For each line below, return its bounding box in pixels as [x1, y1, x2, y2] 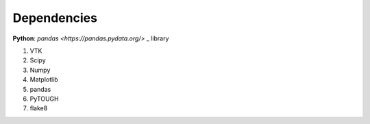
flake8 [29, 104, 48, 112]
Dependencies [12, 10, 97, 25]
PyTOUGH [29, 95, 59, 103]
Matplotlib [29, 75, 58, 84]
